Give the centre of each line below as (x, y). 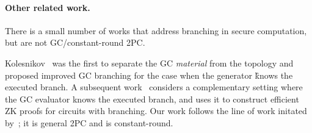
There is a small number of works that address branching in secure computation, (156, 30)
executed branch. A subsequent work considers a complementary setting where (154, 87)
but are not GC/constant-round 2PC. (75, 42)
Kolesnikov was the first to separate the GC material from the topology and (149, 63)
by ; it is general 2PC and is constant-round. (89, 122)
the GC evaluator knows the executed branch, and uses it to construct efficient (152, 99)
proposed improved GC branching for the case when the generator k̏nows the (149, 75)
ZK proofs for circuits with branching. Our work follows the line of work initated (156, 111)
